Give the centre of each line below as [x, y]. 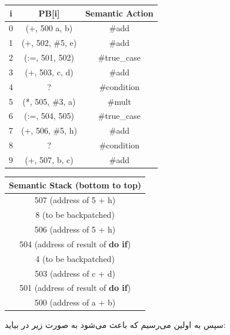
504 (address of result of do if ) [75, 243]
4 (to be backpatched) [75, 258]
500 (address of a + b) [75, 302]
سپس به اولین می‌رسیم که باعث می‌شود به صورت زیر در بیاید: [115, 325]
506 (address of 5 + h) [75, 229]
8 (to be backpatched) [75, 215]
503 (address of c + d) [75, 273]
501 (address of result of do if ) [75, 288]
